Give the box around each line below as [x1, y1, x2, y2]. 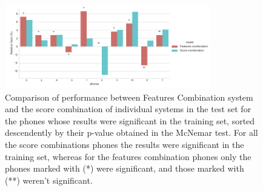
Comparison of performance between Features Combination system [5, 90, 253, 103]
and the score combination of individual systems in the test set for [5, 102, 251, 115]
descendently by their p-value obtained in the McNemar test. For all [5, 126, 258, 139]
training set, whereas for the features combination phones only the [5, 150, 251, 163]
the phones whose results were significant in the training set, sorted [5, 114, 255, 127]
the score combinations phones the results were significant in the [5, 138, 244, 150]
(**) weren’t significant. [5, 173, 93, 186]
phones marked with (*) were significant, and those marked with [5, 162, 244, 175]
